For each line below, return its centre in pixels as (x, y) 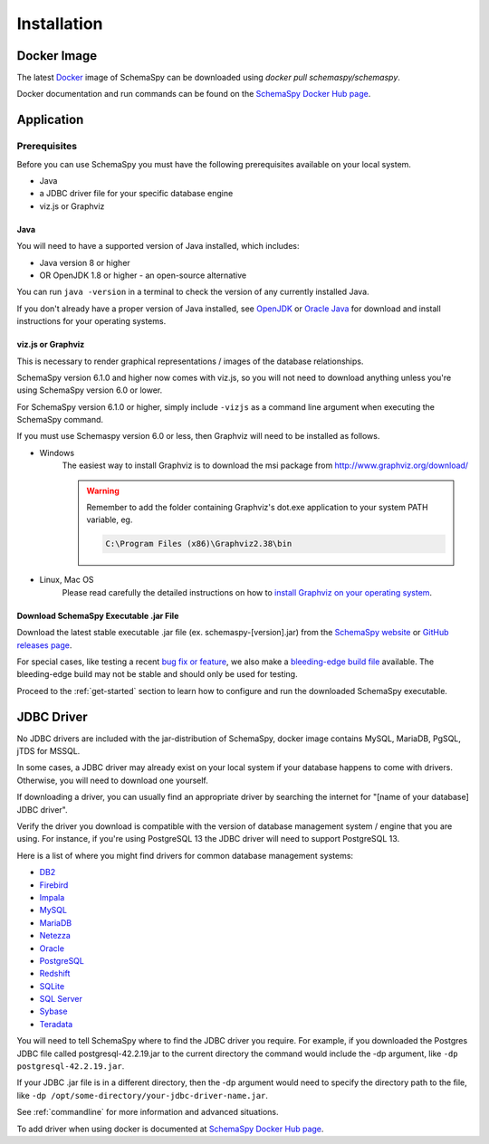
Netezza (55, 936)
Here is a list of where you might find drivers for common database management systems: (185, 855)
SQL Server (61, 999)
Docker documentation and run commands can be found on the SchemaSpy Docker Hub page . (194, 94)
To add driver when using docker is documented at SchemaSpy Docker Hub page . (170, 1129)
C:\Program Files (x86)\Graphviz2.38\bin (199, 544)
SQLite (52, 986)
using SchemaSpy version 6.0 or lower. (90, 390)
